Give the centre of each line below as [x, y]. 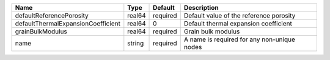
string [136, 43]
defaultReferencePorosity [52, 15]
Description [201, 8]
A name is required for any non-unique [240, 39]
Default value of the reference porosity [240, 15]
